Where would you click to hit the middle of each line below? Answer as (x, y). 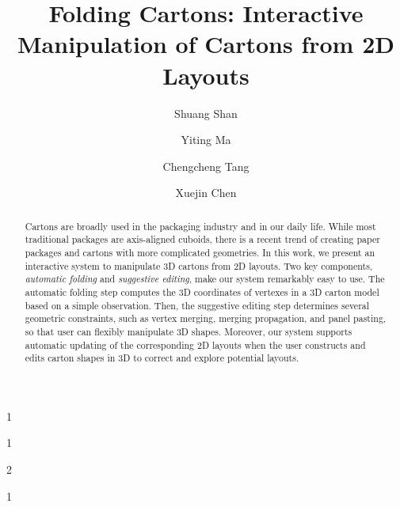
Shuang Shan (206, 113)
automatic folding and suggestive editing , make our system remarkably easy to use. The (205, 279)
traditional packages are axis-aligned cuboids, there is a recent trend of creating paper (202, 239)
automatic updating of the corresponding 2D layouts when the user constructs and (195, 344)
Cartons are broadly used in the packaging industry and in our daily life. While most (200, 226)
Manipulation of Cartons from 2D (206, 44)
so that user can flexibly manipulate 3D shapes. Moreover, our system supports (189, 331)
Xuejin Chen (206, 193)
